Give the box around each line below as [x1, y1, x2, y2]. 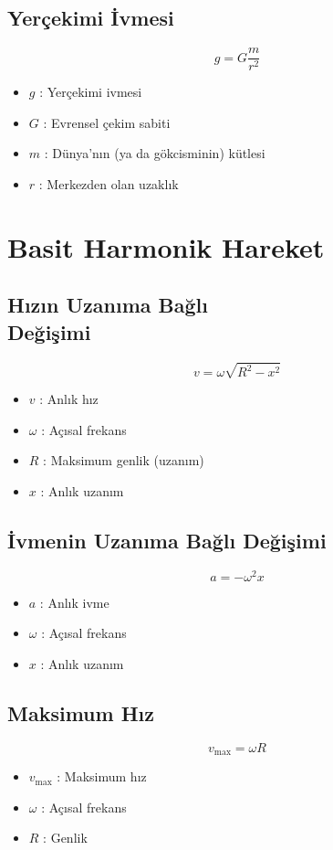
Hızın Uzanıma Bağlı [7, 291, 208, 319]
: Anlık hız [39, 389, 99, 409]
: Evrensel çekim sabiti [43, 112, 171, 132]
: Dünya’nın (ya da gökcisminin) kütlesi [44, 143, 265, 163]
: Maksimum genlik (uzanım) [43, 451, 204, 470]
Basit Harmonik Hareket [7, 228, 325, 265]
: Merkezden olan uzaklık [38, 175, 179, 194]
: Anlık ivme [39, 592, 109, 611]
